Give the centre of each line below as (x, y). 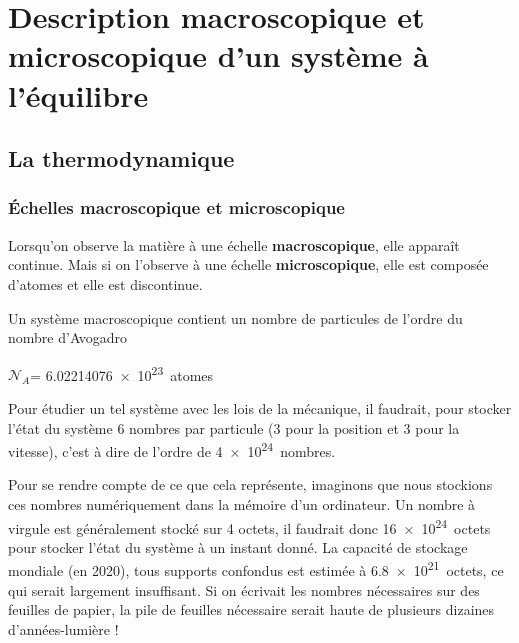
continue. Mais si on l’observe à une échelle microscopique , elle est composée (248, 264)
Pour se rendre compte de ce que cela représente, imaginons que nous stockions (250, 484)
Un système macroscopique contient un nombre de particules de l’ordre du (235, 317)
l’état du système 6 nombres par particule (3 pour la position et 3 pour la (234, 427)
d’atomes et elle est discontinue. (105, 283)
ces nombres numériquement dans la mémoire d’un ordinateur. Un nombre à (242, 504)
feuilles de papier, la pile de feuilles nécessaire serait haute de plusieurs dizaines (251, 609)
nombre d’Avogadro (68, 337)
